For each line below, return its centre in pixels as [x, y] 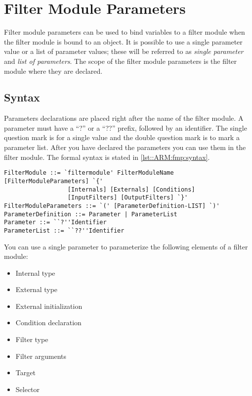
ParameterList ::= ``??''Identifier [64, 230]
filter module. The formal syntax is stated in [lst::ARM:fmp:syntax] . [107, 157]
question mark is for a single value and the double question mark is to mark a [122, 137]
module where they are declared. [53, 71]
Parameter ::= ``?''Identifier [55, 223]
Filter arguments [41, 356]
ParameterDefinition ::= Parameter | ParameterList [91, 214]
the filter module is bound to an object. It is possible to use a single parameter [123, 41]
